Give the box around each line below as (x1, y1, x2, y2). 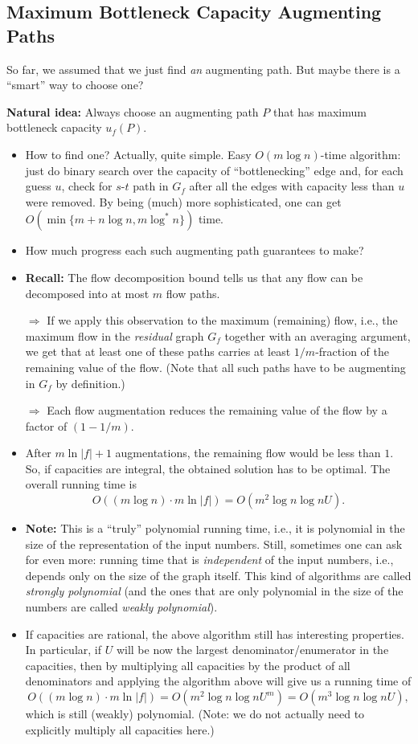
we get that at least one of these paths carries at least (25, 343, 291, 360)
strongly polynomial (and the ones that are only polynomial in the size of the (25, 583, 404, 599)
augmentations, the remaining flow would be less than (115, 444, 381, 461)
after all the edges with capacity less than (189, 178, 395, 194)
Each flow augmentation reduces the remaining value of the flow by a (47, 402, 387, 419)
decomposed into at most (25, 284, 150, 301)
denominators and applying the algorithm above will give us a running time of (25, 672, 412, 689)
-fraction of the (315, 343, 389, 360)
